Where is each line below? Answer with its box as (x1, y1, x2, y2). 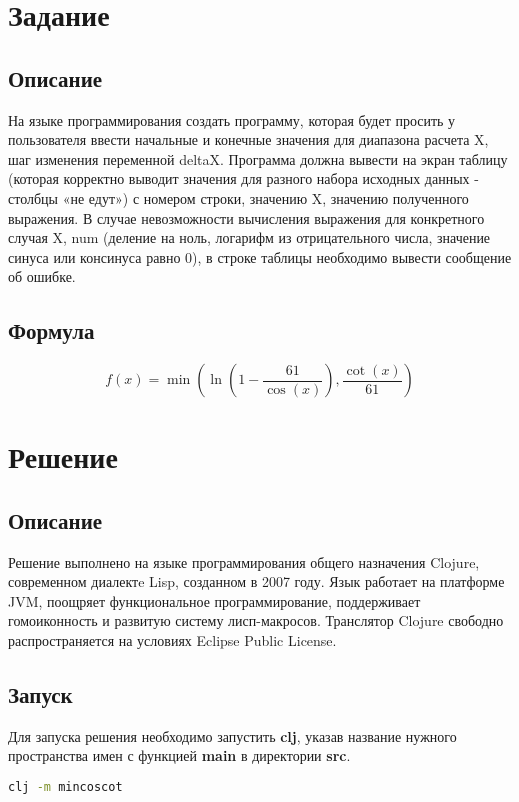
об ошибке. (8, 266, 76, 287)
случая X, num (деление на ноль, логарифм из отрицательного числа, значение (8, 227, 491, 248)
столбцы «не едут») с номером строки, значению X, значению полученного (8, 187, 469, 208)
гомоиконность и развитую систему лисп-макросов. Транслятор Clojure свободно (8, 610, 504, 631)
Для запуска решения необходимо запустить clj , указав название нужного (8, 725, 457, 746)
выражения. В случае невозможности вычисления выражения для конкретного (8, 207, 485, 228)
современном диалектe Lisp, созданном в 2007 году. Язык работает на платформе (8, 571, 505, 592)
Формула (8, 315, 95, 346)
